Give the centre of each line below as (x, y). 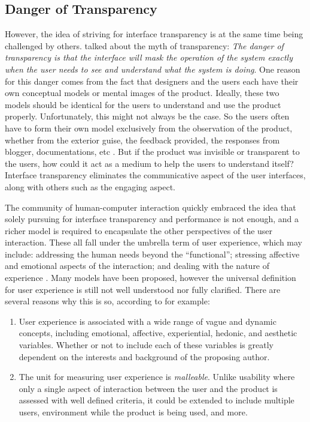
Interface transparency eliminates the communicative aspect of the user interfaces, (155, 175)
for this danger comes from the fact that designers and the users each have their (152, 81)
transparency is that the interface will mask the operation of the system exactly (149, 57)
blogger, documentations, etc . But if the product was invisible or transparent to (152, 152)
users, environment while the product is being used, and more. (133, 412)
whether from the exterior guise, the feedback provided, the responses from (142, 140)
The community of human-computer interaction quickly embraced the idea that (151, 207)
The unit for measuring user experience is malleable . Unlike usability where (157, 377)
